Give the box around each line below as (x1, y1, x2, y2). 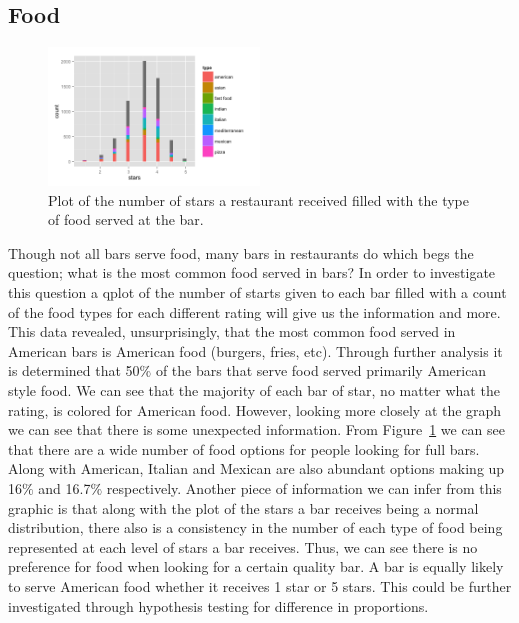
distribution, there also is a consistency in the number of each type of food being (8, 517, 503, 538)
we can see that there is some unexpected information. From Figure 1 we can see (8, 419, 506, 440)
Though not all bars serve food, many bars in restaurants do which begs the (8, 242, 474, 263)
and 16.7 (38, 477, 91, 498)
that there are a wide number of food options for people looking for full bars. (8, 438, 480, 459)
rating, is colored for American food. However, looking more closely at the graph (8, 399, 502, 420)
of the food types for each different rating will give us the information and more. (8, 301, 501, 322)
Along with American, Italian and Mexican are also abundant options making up (8, 458, 505, 479)
